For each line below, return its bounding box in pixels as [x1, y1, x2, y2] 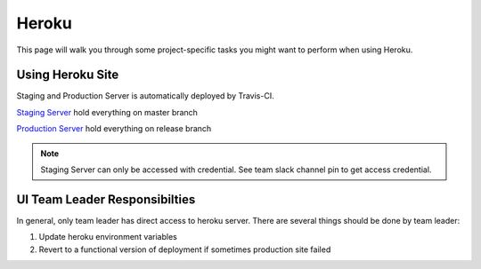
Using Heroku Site [16, 67, 119, 83]
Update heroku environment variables [38, 232, 177, 242]
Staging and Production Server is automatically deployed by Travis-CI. [16, 91, 275, 101]
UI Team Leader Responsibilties [16, 192, 196, 207]
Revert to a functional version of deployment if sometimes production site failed [38, 244, 331, 255]
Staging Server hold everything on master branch [16, 107, 198, 117]
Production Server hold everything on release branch [16, 123, 212, 134]
